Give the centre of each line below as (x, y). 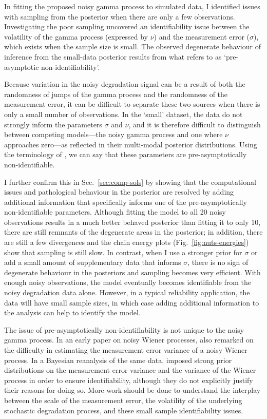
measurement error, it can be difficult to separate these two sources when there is (132, 104)
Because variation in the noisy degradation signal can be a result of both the (125, 84)
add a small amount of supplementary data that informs (93, 262)
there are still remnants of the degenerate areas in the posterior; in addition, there (133, 232)
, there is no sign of (218, 262)
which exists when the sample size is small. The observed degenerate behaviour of (132, 46)
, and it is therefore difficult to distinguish (195, 124)
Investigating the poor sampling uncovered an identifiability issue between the (127, 26)
